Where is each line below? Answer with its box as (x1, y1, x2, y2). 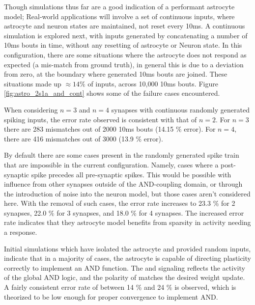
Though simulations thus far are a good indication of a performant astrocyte (4, 1, 235, 11)
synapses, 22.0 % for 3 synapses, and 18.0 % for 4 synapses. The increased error (4, 207, 244, 218)
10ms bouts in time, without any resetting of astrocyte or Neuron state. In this (4, 40, 242, 50)
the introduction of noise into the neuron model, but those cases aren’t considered (4, 188, 251, 198)
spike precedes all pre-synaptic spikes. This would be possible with (31, 169, 231, 179)
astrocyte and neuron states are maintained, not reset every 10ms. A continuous (4, 21, 245, 31)
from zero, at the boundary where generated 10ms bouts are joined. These (4, 69, 227, 79)
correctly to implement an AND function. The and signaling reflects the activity (4, 262, 245, 273)
